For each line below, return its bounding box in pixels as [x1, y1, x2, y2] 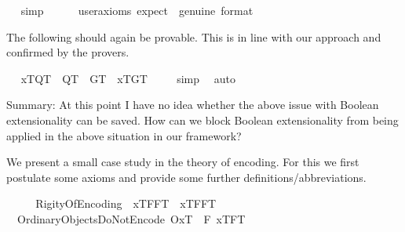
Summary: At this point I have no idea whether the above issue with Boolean [6, 96, 379, 113]
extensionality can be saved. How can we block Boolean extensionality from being [6, 111, 399, 128]
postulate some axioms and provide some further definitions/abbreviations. [6, 169, 367, 185]
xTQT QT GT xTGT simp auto [20, 70, 235, 86]
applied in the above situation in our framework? [6, 127, 242, 143]
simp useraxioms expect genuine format [20, 2, 254, 18]
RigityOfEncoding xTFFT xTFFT [35, 195, 217, 212]
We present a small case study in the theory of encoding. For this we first [6, 154, 359, 170]
